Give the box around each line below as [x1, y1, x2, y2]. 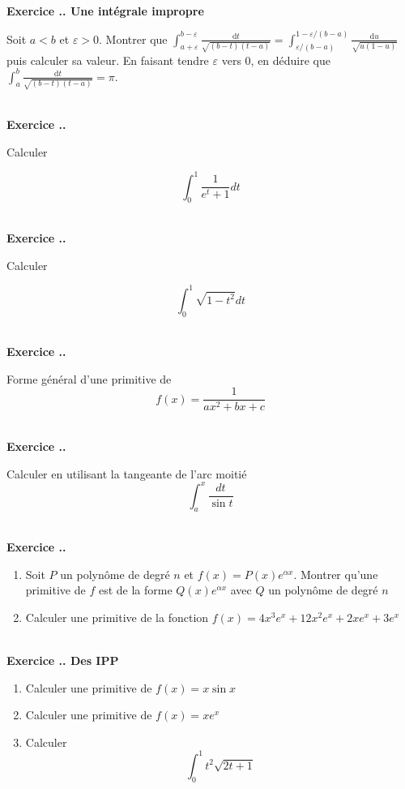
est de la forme [98, 581, 173, 598]
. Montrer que [99, 30, 168, 47]
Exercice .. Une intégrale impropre [6, 2, 204, 19]
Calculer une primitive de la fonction [25, 608, 209, 625]
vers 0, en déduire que [221, 51, 331, 68]
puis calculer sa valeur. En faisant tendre [6, 51, 209, 68]
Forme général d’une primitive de [6, 370, 172, 387]
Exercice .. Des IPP [6, 651, 119, 668]
